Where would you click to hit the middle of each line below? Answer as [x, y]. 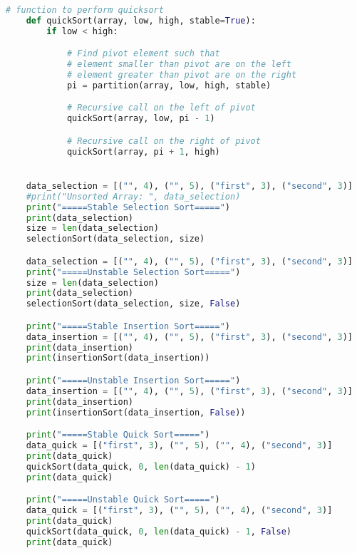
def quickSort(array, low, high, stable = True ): [141, 20]
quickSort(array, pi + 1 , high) [143, 151]
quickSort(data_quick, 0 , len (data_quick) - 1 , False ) [159, 531]
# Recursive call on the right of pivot [164, 141]
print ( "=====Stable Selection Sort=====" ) [128, 207]
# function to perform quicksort [85, 10]
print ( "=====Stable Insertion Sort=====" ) [128, 326]
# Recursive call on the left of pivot [161, 108]
